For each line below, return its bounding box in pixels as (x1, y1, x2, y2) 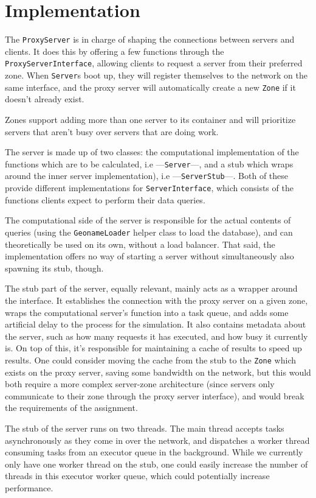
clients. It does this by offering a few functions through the (5, 44, 224, 57)
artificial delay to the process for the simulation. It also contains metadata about (5, 318, 306, 331)
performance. (5, 481, 53, 494)
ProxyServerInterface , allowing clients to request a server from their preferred (5, 57, 303, 69)
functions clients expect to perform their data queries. (5, 193, 205, 206)
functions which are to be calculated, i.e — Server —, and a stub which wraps (5, 157, 294, 170)
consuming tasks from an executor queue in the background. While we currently (5, 446, 303, 458)
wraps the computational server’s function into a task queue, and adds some (5, 306, 289, 318)
